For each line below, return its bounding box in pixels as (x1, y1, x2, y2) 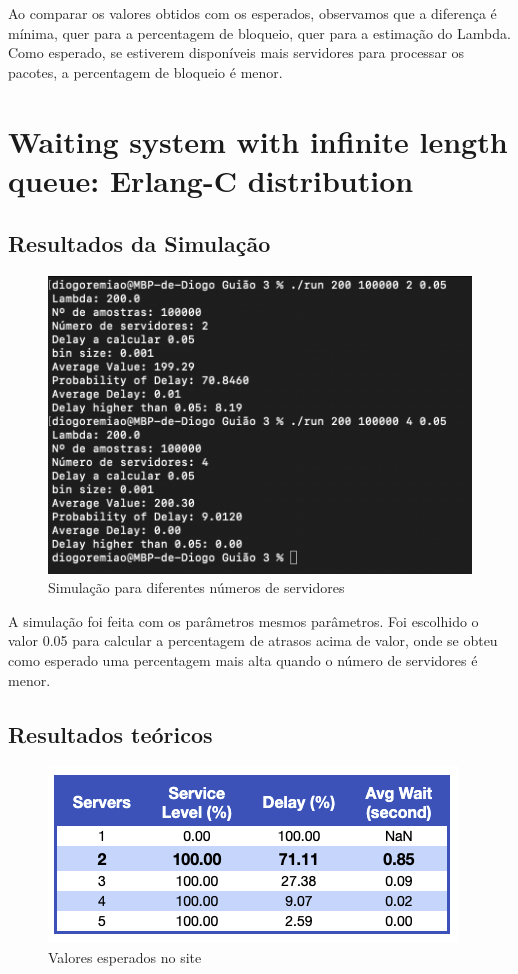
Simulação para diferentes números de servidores (48, 577, 345, 598)
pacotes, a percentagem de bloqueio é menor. (8, 61, 283, 82)
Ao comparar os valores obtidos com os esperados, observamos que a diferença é (8, 3, 497, 23)
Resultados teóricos (8, 718, 213, 749)
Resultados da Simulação (8, 228, 271, 259)
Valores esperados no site (48, 947, 202, 968)
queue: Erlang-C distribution (8, 159, 414, 200)
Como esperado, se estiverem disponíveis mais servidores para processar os (8, 42, 465, 63)
